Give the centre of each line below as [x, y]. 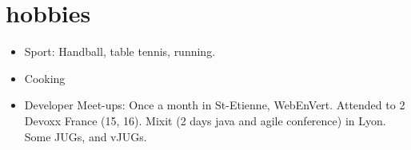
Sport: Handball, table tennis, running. [120, 51]
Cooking [45, 78]
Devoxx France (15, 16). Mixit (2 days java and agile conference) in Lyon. [205, 120]
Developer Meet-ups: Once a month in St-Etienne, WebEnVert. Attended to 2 [215, 105]
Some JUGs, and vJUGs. [86, 136]
